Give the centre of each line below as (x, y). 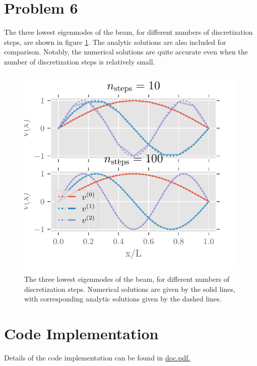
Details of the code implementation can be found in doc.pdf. (97, 357)
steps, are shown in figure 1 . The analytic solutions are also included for (115, 42)
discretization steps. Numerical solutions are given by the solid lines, (130, 289)
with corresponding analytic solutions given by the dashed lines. (123, 299)
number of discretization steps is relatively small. (80, 61)
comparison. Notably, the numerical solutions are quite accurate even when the (126, 52)
